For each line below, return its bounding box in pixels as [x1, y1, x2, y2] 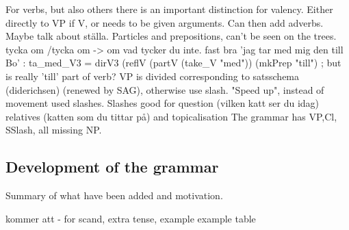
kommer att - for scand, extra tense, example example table [5, 211, 256, 225]
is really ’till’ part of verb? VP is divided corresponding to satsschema [5, 68, 300, 83]
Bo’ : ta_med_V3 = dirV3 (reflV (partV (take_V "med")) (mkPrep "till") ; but [5, 55, 341, 70]
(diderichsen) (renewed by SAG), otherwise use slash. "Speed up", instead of [5, 82, 324, 97]
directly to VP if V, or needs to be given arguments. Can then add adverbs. [5, 15, 324, 29]
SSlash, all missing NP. [5, 123, 102, 137]
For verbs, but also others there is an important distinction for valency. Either [5, 2, 333, 16]
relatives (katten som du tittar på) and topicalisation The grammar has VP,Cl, [5, 109, 337, 123]
